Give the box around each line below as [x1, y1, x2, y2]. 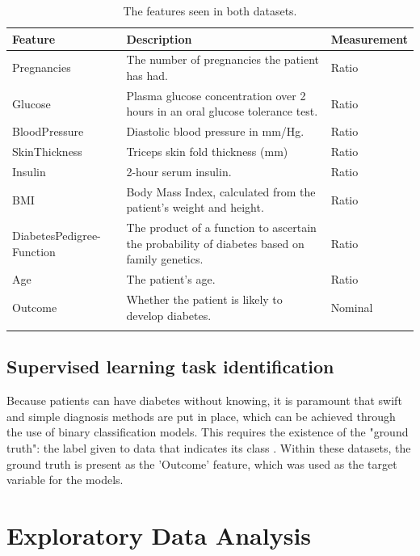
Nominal [330, 298, 373, 315]
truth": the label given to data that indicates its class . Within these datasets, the [6, 440, 411, 457]
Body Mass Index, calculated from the [126, 183, 316, 200]
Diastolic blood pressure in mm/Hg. [126, 123, 304, 140]
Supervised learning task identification [6, 354, 334, 379]
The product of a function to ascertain [126, 219, 317, 236]
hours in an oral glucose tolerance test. [126, 103, 318, 120]
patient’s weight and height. [126, 199, 264, 216]
